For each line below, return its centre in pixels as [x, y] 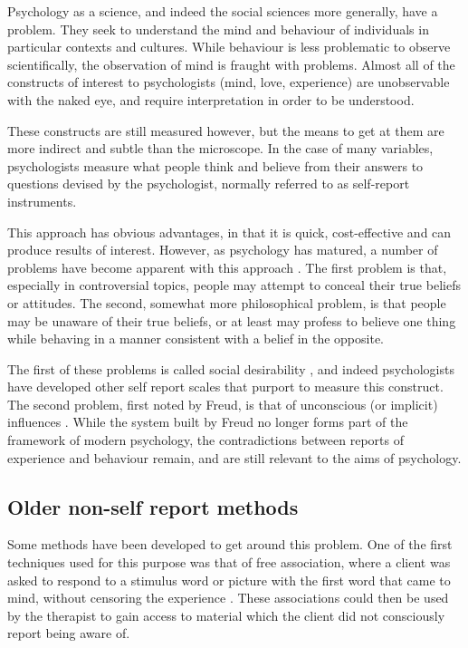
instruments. [42, 201]
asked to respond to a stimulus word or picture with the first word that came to [229, 580]
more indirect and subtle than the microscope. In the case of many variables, [220, 148]
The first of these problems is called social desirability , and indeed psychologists [231, 368]
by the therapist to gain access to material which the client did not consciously [226, 615]
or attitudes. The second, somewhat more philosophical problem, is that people [227, 302]
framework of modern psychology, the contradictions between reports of [205, 440]
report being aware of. [69, 633]
